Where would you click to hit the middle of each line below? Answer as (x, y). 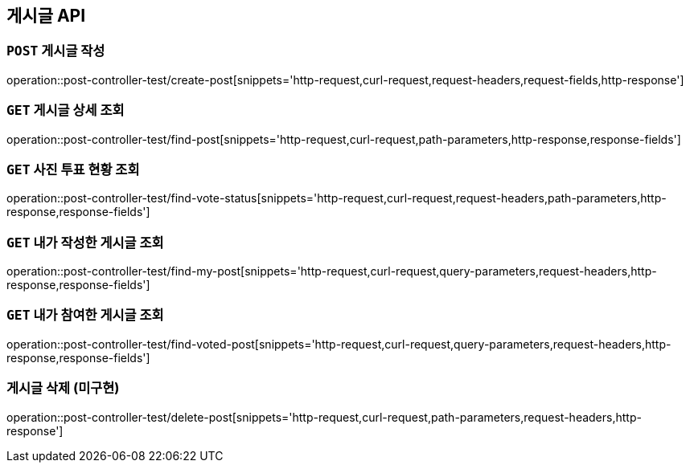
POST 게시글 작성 (56, 51)
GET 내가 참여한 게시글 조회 (85, 315)
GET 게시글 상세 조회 (66, 110)
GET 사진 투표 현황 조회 (73, 169)
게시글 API (46, 16)
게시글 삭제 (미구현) (63, 388)
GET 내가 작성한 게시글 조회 (85, 242)
